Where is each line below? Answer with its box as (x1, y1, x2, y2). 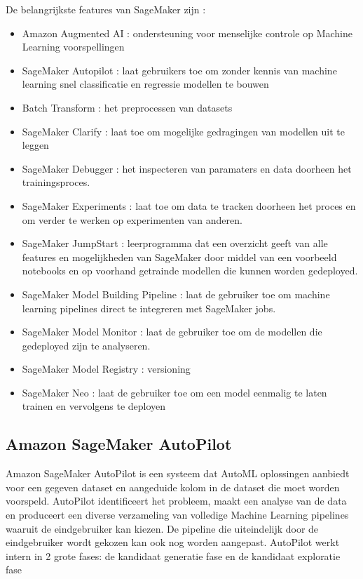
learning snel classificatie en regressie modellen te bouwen (22, 76, 269, 91)
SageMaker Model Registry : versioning (22, 361, 191, 376)
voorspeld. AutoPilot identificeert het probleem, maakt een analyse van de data (6, 493, 347, 508)
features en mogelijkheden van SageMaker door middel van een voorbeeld (22, 249, 337, 264)
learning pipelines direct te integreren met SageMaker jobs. (22, 300, 276, 315)
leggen (22, 138, 49, 152)
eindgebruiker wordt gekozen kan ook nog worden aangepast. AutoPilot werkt (6, 535, 340, 550)
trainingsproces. (22, 175, 90, 189)
